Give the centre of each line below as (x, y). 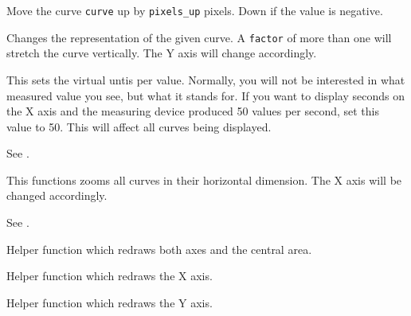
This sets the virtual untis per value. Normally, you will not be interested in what (206, 79)
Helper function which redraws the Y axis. (110, 302)
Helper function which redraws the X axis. (110, 276)
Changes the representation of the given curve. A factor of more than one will (199, 37)
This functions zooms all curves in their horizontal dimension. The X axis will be (204, 179)
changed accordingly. (57, 195)
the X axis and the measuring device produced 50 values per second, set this (193, 111)
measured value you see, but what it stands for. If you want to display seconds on (205, 95)
